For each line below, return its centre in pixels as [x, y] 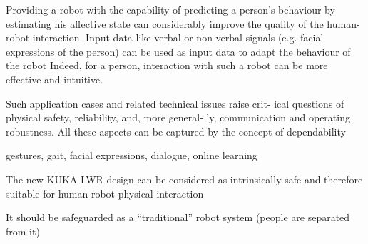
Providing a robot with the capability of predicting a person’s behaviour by [170, 9]
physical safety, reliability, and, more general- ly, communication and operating [178, 117]
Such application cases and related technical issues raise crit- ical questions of [175, 103]
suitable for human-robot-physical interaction [105, 193]
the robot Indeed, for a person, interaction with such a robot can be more [167, 65]
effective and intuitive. [55, 79]
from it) [23, 231]
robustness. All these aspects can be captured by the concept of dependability [176, 131]
